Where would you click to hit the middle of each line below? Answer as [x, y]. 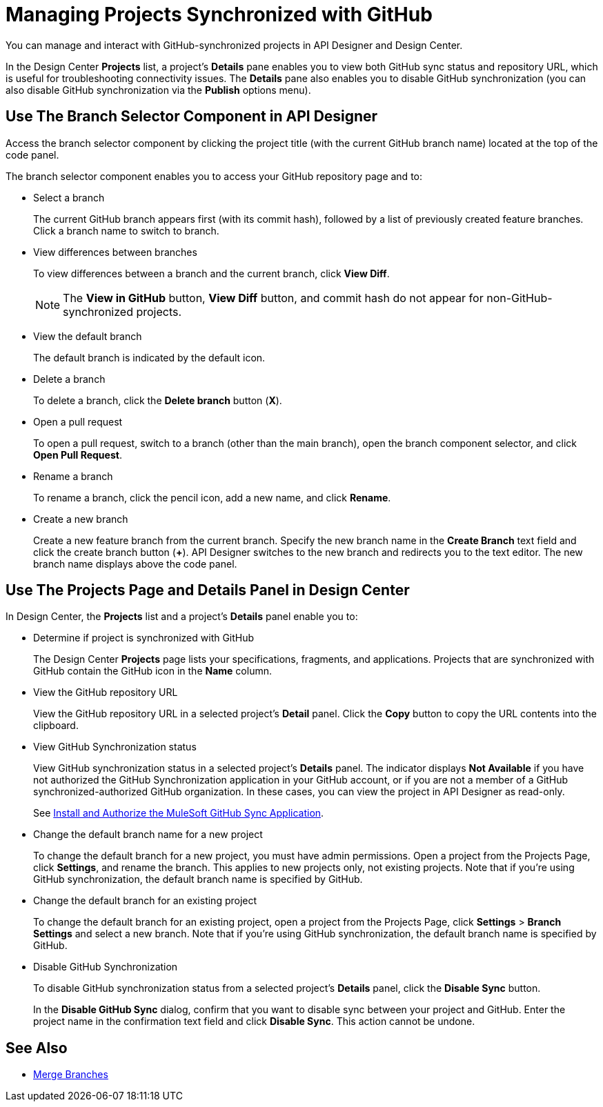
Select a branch [69, 197]
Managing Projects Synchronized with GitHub [219, 14]
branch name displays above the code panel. [135, 564]
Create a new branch [81, 519]
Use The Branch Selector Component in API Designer [192, 117]
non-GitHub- [520, 298]
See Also [37, 1048]
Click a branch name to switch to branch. [126, 230]
